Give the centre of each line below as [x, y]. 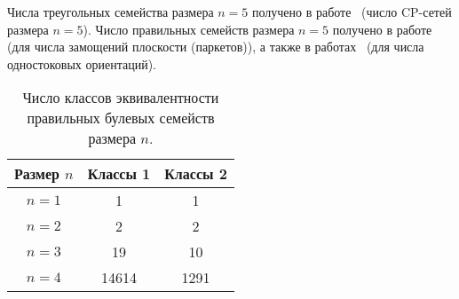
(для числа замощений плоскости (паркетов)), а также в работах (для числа [216, 47]
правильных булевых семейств [121, 118]
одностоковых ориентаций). [82, 63]
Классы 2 [196, 174]
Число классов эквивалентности [121, 98]
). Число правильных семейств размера [189, 29]
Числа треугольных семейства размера [111, 12]
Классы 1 [119, 174]
